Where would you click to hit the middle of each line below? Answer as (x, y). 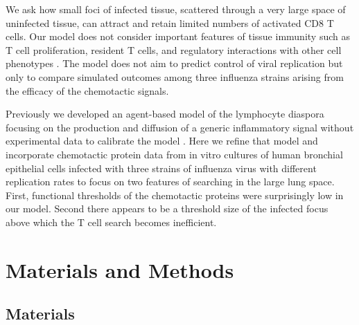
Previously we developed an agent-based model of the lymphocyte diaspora (165, 114)
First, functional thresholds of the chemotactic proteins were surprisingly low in (175, 195)
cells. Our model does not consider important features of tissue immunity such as (178, 36)
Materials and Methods (120, 269)
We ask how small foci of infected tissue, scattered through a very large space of (176, 9)
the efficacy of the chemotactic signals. (87, 90)
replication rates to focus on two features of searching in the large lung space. (170, 182)
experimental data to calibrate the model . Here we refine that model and (162, 141)
